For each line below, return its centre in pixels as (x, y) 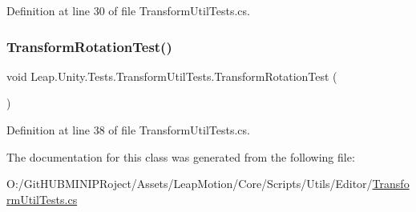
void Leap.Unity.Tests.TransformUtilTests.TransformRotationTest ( (172, 76)
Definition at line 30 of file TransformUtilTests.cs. (128, 10)
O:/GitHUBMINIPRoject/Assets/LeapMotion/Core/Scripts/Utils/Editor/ (190, 184)
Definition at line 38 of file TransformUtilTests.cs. (128, 130)
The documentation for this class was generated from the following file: (181, 156)
